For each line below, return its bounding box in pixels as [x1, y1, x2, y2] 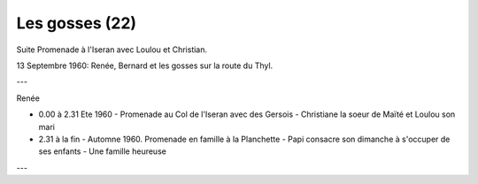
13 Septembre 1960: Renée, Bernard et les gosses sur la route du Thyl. [16, 60, 274, 71]
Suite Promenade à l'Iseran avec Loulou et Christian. [16, 44, 208, 55]
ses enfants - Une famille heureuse [38, 146, 167, 157]
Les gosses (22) [16, 13, 137, 33]
